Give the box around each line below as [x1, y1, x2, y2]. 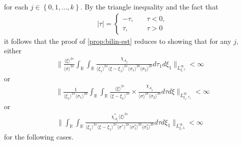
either [4, 45, 22, 56]
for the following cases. [4, 131, 74, 142]
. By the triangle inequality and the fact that [80, 1, 218, 11]
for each [4, 1, 28, 11]
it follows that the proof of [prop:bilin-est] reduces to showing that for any [4, 35, 231, 46]
